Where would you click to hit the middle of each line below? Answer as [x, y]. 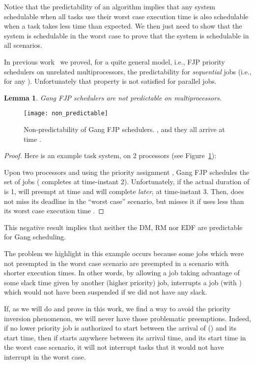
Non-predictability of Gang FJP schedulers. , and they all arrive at [124, 129]
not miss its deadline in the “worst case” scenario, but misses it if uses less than [124, 201]
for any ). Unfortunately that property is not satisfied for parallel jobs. [110, 81]
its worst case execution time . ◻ [54, 211]
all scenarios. [23, 45]
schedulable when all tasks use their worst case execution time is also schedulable [126, 16]
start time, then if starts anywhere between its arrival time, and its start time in [125, 337]
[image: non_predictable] [66, 114]
